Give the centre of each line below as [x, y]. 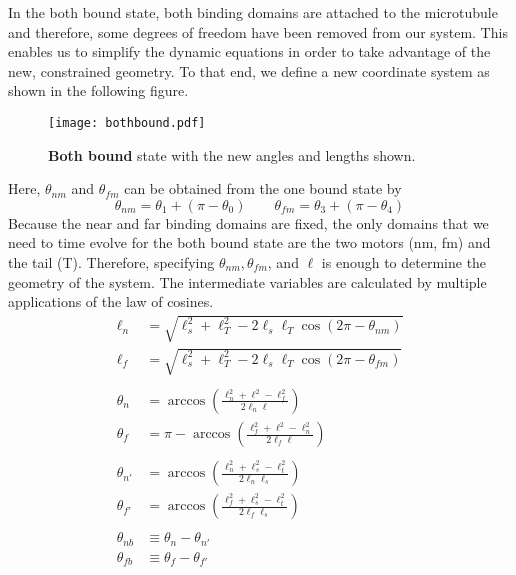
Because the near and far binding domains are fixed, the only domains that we [248, 222]
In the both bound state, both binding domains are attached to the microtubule [253, 12]
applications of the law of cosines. [111, 301]
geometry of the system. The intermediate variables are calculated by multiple [247, 281]
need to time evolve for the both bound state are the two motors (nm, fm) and [249, 242]
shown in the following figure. [98, 90]
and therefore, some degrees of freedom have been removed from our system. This [258, 31]
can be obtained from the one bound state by [263, 188]
